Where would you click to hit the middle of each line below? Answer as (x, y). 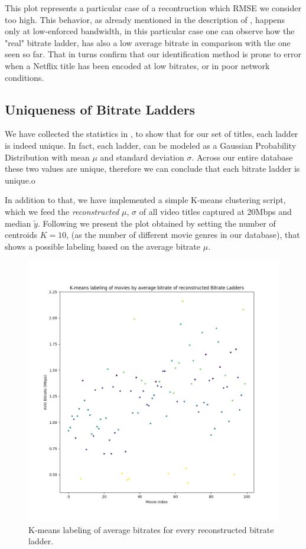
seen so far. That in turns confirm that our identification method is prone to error (153, 54)
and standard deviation (142, 157)
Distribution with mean (47, 157)
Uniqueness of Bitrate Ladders (100, 109)
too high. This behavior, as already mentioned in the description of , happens (145, 19)
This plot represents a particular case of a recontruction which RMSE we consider (153, 8)
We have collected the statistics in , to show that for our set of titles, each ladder (152, 134)
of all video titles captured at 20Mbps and (215, 211)
